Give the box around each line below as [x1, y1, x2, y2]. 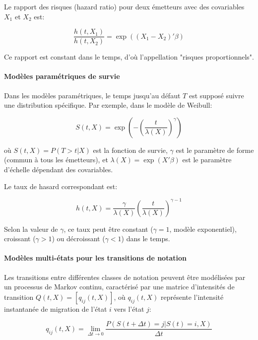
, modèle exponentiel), [169, 223, 237, 234]
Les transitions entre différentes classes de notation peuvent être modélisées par [4, 272, 246, 282]
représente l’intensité [160, 291, 224, 302]
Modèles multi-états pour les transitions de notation [4, 253, 187, 263]
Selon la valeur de [4, 223, 58, 234]
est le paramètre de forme [176, 144, 254, 155]
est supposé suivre [189, 90, 244, 100]
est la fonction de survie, [93, 144, 168, 155]
